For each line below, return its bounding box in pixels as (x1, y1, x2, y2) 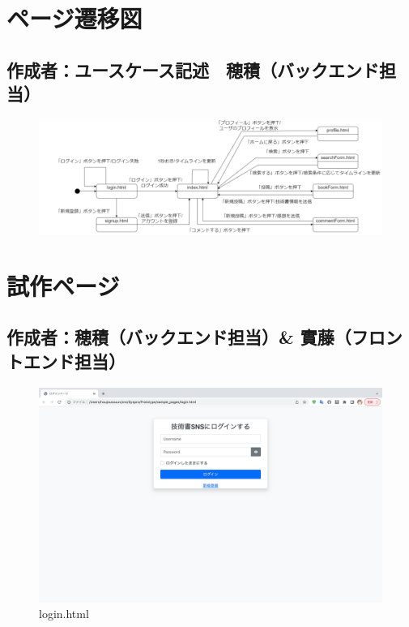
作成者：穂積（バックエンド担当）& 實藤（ (6, 324, 351, 350)
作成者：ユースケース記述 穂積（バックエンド (6, 57, 379, 82)
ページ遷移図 (6, 2, 143, 35)
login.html (39, 605, 89, 622)
